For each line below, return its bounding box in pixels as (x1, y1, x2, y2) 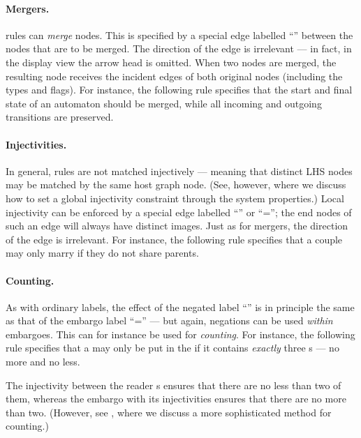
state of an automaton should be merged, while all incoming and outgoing (6, 96, 322, 110)
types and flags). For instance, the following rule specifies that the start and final (6, 82, 353, 97)
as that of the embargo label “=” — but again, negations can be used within (6, 313, 333, 328)
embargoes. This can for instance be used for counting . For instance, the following (6, 326, 355, 341)
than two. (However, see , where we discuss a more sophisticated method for (6, 405, 332, 419)
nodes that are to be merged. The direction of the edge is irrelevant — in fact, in (6, 41, 352, 56)
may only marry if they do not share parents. (6, 246, 199, 260)
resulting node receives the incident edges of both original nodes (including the (6, 68, 343, 83)
